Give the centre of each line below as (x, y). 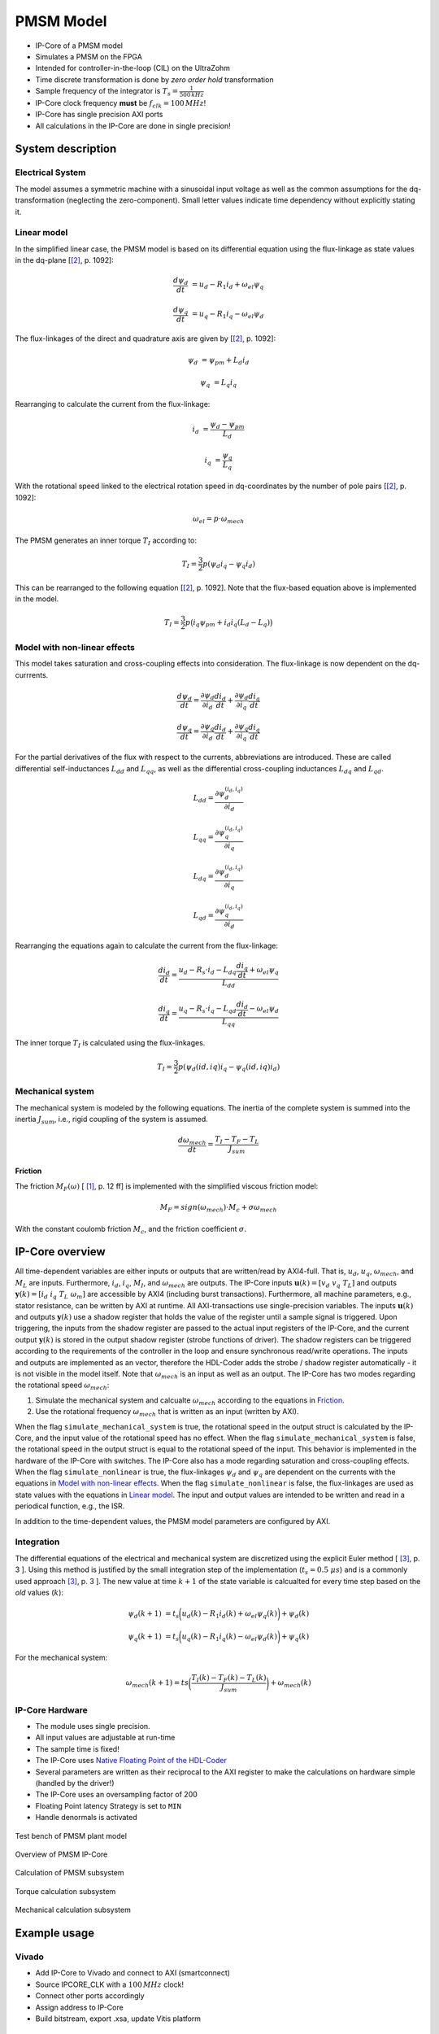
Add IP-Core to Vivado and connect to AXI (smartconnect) (133, 1973)
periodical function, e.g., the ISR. (70, 1506)
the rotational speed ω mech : (62, 1386)
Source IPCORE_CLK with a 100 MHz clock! (110, 1984)
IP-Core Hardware (52, 1710)
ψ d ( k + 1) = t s (153, 1615)
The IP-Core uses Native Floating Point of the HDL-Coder (131, 1761)
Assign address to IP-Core (79, 2007)
